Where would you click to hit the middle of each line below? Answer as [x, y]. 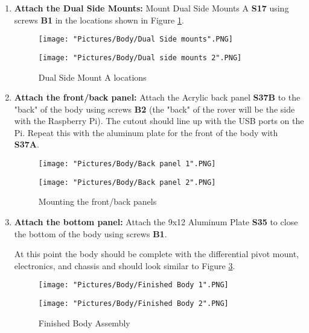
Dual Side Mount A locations [92, 77]
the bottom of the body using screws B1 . [91, 233]
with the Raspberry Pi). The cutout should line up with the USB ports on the [159, 121]
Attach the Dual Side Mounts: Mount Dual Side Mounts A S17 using [151, 8]
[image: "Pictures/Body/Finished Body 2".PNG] [133, 303]
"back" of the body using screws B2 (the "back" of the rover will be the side [154, 109]
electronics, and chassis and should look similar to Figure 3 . [125, 265]
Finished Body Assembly [84, 322]
